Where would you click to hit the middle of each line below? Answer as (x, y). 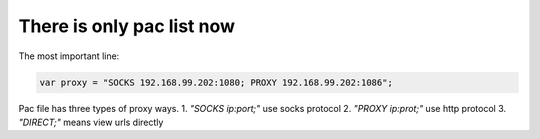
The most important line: (69, 56)
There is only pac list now (126, 26)
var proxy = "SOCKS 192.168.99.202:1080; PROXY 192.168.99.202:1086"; (216, 82)
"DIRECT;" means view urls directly (91, 122)
